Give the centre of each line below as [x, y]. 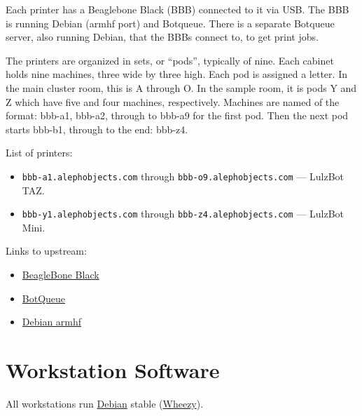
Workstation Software [113, 370]
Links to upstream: [46, 251]
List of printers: [39, 153]
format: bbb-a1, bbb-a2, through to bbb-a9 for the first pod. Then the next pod [177, 115]
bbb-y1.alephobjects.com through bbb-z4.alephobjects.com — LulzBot [183, 214]
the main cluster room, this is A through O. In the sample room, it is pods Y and [181, 87]
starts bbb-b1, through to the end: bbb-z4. [97, 129]
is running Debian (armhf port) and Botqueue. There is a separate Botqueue [170, 23]
